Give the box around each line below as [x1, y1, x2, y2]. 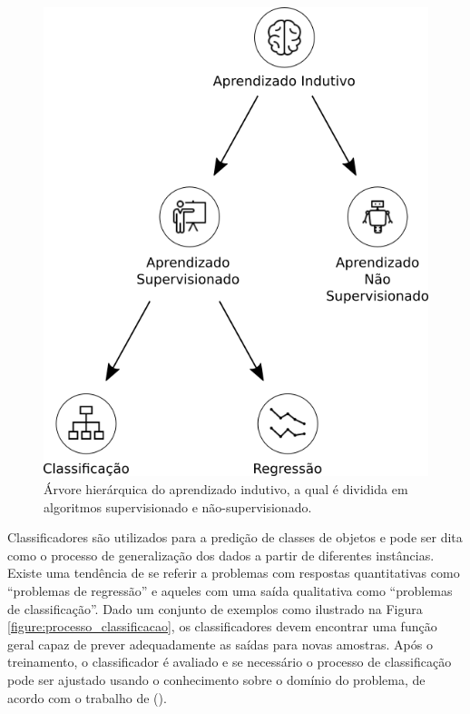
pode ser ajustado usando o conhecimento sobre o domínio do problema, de [7, 669, 426, 689]
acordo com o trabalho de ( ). [7, 688, 167, 707]
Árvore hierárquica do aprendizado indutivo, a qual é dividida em [44, 479, 408, 498]
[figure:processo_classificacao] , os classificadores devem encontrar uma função [7, 617, 437, 636]
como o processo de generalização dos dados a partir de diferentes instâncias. [7, 545, 435, 564]
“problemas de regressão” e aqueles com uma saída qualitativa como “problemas [7, 580, 453, 600]
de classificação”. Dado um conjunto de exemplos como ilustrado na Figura [7, 599, 423, 618]
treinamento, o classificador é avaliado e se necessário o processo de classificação [7, 652, 452, 671]
